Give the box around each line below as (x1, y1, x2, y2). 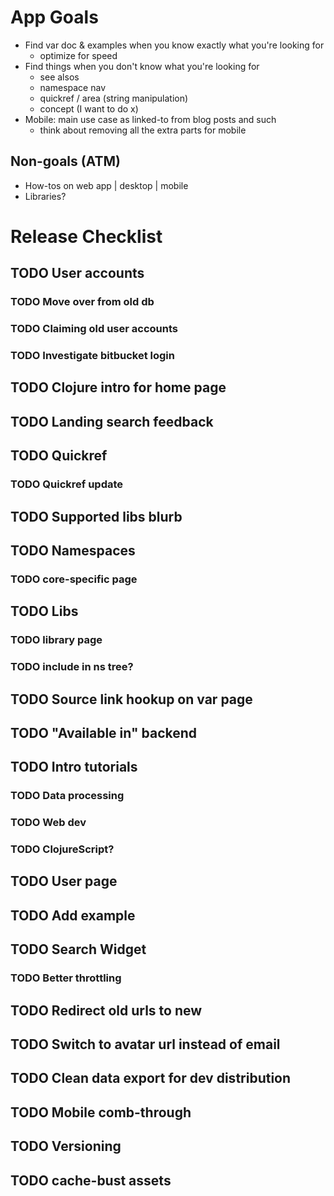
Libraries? (24, 190, 67, 202)
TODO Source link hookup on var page (10, 691, 253, 708)
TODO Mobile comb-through (10, 1104, 192, 1121)
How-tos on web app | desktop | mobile (24, 179, 189, 191)
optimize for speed (39, 49, 118, 61)
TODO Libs (10, 603, 79, 620)
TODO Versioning (10, 1138, 122, 1155)
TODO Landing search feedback (10, 413, 214, 430)
